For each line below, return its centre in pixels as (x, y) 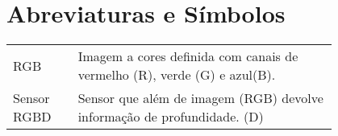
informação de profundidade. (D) (171, 117)
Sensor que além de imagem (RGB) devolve (200, 98)
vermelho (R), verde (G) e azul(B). (177, 75)
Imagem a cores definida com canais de (188, 56)
